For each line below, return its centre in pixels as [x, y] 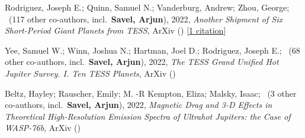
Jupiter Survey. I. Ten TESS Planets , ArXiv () [90, 73]
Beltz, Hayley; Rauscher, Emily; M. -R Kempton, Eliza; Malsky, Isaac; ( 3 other [151, 93]
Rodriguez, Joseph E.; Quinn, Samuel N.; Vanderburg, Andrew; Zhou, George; [147, 7]
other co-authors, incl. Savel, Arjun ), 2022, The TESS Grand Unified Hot [142, 62]
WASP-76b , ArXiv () [43, 128]
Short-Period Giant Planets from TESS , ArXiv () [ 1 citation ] [115, 30]
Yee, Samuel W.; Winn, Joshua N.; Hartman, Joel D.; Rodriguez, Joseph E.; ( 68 [152, 50]
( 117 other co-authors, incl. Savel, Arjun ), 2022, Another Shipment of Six [145, 19]
